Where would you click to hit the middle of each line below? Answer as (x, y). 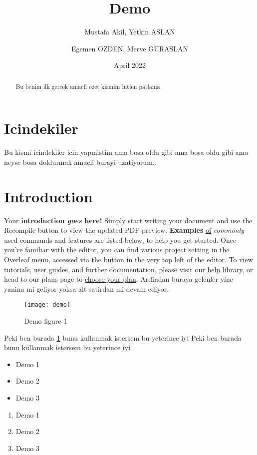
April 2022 (130, 65)
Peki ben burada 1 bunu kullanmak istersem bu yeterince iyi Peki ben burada (123, 337)
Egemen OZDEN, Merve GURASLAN (130, 48)
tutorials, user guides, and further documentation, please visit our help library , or (128, 269)
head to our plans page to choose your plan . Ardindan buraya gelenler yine (119, 279)
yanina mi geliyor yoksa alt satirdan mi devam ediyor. (87, 288)
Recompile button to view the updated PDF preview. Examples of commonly (124, 230)
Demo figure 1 (46, 321)
